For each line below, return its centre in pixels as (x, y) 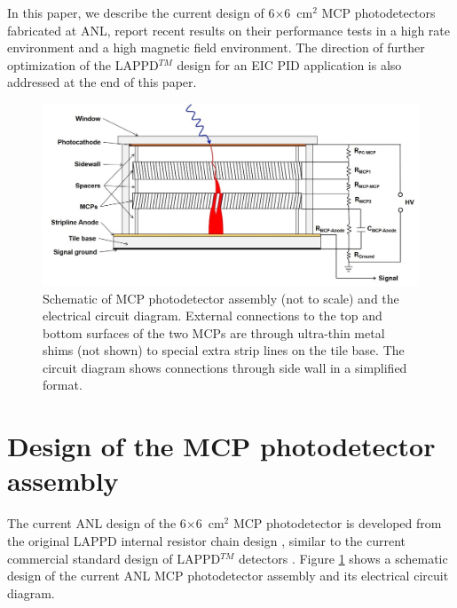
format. (63, 385)
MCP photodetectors (378, 12)
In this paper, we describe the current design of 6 (141, 12)
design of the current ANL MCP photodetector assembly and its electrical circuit (228, 576)
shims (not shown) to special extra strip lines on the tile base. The (224, 350)
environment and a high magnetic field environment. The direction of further (216, 47)
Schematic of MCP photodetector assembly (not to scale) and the (221, 298)
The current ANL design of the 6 (97, 523)
